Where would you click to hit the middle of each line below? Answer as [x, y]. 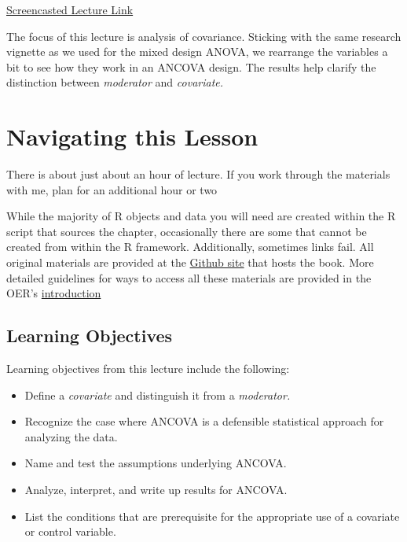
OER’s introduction [54, 293]
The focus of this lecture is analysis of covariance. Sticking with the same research [204, 36]
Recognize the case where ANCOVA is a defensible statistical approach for [204, 421]
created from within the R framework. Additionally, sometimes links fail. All [190, 247]
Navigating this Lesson [132, 136]
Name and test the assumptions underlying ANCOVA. [156, 463]
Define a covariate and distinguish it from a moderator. [158, 395]
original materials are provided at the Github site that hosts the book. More [190, 262]
